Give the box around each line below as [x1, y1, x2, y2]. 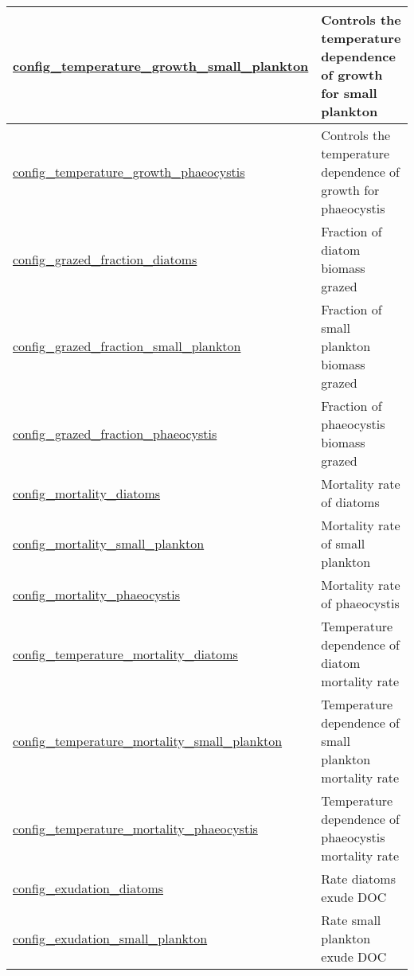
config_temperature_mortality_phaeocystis [13, 818, 258, 837]
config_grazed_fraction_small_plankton [13, 337, 241, 355]
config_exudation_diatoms [13, 878, 164, 897]
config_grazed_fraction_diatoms [13, 249, 197, 268]
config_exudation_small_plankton [13, 929, 208, 947]
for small [321, 84, 377, 102]
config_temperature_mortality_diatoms [13, 644, 238, 663]
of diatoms [321, 493, 380, 511]
